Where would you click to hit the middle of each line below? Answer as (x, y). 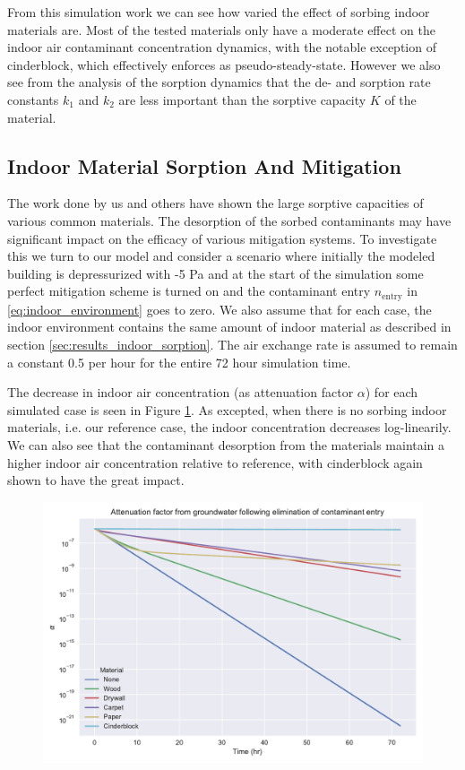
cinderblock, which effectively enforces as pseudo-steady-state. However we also (224, 64)
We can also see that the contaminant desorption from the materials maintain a (226, 444)
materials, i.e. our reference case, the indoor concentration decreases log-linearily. (229, 427)
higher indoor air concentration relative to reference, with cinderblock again (215, 462)
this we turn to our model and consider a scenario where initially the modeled (221, 256)
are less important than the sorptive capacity (242, 99)
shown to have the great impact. (96, 480)
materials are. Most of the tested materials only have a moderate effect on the (221, 29)
